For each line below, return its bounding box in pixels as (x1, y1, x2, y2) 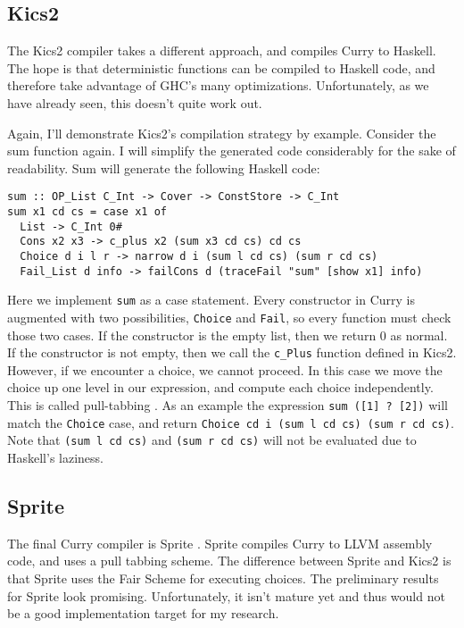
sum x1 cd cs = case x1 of (7, 205, 167, 219)
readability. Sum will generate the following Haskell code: (7, 158, 320, 177)
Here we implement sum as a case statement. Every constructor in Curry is (7, 290, 415, 309)
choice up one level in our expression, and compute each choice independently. (7, 378, 434, 397)
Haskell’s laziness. (7, 448, 104, 467)
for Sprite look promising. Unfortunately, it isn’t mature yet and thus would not (7, 586, 445, 605)
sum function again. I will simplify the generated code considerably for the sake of (7, 141, 456, 160)
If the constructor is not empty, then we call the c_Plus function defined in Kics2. (7, 343, 457, 362)
